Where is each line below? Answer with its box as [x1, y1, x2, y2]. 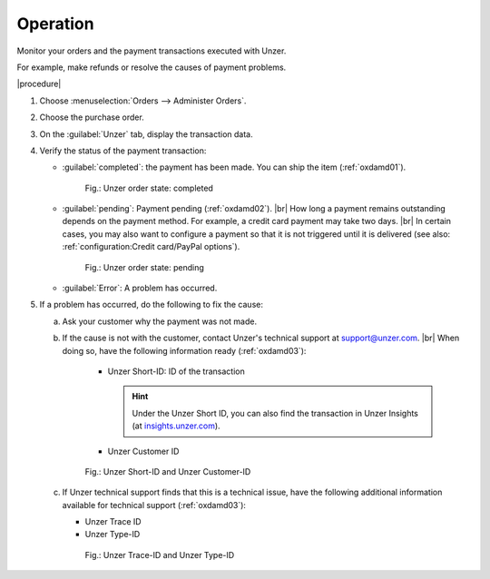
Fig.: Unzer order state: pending [84, 261, 204, 272]
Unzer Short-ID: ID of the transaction [107, 366, 245, 377]
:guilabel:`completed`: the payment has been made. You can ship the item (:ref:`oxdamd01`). [62, 162, 407, 172]
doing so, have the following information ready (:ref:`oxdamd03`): [62, 345, 307, 356]
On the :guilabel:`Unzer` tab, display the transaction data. [39, 128, 253, 140]
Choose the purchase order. [39, 112, 144, 123]
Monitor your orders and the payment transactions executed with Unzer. [16, 45, 287, 56]
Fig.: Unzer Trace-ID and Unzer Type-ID [84, 549, 235, 560]
